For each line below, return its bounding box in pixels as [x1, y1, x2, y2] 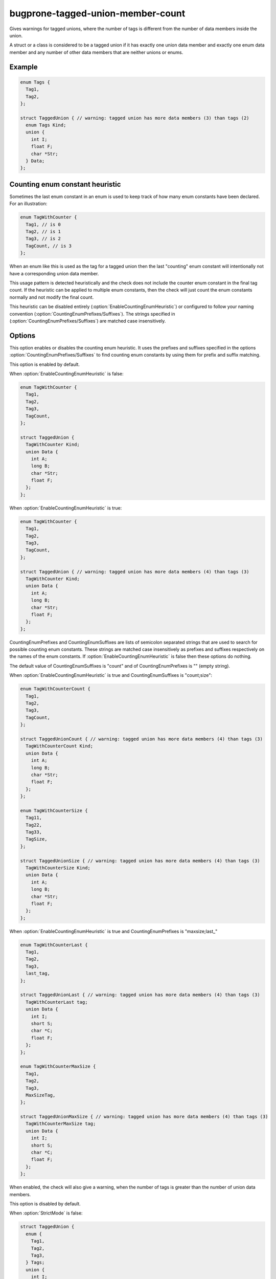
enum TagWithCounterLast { [20, 942, 88, 947]
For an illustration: [9, 201, 48, 207]
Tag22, [26, 822, 42, 828]
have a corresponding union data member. [9, 270, 99, 276]
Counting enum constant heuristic [9, 180, 121, 189]
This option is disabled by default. [9, 1200, 81, 1207]
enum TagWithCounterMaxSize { [20, 1064, 96, 1069]
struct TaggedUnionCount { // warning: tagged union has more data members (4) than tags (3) [20, 736, 263, 742]
